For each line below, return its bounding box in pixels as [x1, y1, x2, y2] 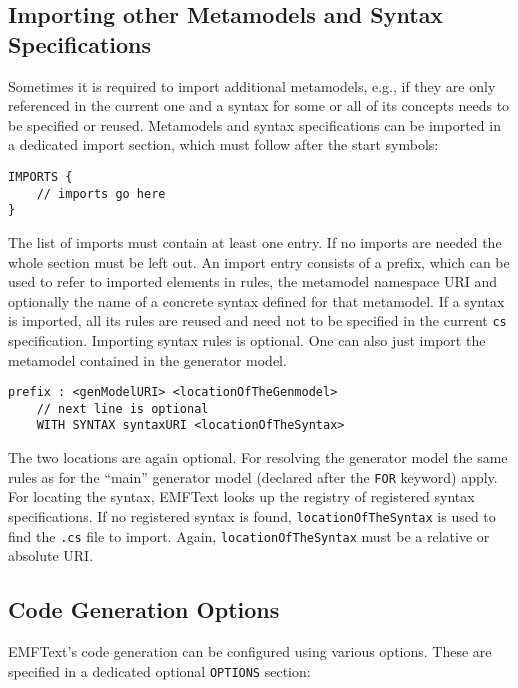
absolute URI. [8, 545, 94, 566]
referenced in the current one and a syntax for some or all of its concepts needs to [8, 95, 510, 116]
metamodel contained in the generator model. [8, 349, 287, 370]
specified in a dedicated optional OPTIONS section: [8, 660, 311, 681]
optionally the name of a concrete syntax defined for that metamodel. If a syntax [8, 290, 505, 311]
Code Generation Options [8, 594, 280, 625]
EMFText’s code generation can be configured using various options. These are [8, 641, 492, 662]
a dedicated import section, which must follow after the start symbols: [8, 134, 439, 155]
